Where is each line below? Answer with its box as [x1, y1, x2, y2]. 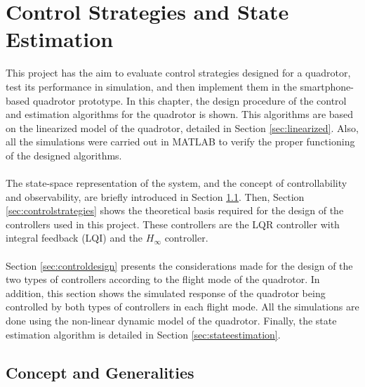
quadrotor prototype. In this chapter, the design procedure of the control [32, 93, 347, 107]
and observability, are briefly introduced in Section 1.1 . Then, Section [6, 189, 305, 204]
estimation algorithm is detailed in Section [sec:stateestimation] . [6, 327, 281, 341]
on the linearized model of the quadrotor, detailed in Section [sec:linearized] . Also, [6, 120, 359, 135]
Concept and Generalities [6, 361, 194, 383]
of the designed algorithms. [6, 147, 122, 162]
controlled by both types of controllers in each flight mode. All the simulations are [6, 299, 359, 314]
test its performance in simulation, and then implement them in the [6, 79, 297, 93]
